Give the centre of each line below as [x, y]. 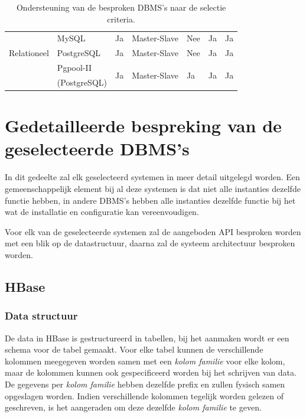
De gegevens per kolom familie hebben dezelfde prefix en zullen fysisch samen [145, 384]
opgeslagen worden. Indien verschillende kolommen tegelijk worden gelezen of [144, 395]
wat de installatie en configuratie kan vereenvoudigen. [102, 212]
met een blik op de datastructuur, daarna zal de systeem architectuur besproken [150, 243]
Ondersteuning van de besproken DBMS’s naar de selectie [121, 7]
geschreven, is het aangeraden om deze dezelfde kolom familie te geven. [133, 407]
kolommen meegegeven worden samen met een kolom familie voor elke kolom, [145, 361]
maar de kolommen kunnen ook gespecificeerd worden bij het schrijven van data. [151, 372]
